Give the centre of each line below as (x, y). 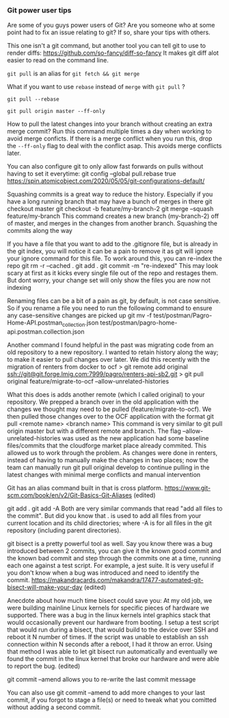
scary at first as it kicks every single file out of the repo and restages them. (113, 273)
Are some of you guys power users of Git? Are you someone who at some (111, 25)
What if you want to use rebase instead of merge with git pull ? (96, 87)
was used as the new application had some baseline (136, 438)
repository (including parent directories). (64, 530)
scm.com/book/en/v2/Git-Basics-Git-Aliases (69, 495)
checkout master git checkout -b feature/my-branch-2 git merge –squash (110, 209)
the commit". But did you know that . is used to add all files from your (104, 516)
